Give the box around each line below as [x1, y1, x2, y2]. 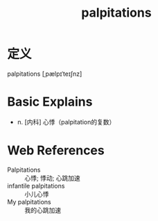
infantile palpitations [7, 181, 65, 190]
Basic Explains [7, 94, 93, 110]
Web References [7, 142, 105, 158]
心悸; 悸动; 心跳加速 [24, 174, 81, 182]
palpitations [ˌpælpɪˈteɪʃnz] [7, 69, 82, 78]
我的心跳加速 [24, 206, 61, 214]
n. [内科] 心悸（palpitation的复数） [17, 117, 116, 126]
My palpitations [7, 197, 51, 206]
